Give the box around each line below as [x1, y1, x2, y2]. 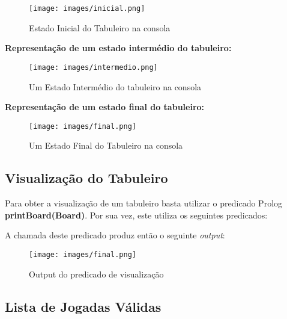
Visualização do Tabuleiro [5, 169, 168, 187]
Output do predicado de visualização [29, 267, 164, 280]
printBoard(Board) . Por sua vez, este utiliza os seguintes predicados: [5, 208, 268, 221]
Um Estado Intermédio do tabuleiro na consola [29, 80, 202, 93]
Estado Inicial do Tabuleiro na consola [29, 21, 171, 34]
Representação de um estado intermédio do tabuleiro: [5, 42, 232, 54]
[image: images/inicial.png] [29, 4, 145, 13]
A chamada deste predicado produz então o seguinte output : [5, 229, 225, 241]
